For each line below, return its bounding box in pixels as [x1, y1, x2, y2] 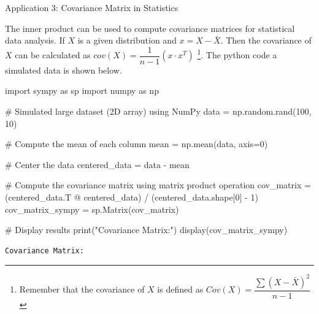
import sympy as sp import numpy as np [5, 84, 159, 97]
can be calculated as [15, 48, 91, 61]
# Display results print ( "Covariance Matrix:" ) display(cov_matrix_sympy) [5, 223, 288, 236]
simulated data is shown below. [5, 63, 122, 76]
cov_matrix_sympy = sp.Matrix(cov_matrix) [5, 202, 179, 215]
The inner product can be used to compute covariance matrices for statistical [5, 21, 295, 34]
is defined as [157, 283, 204, 296]
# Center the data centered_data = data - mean [5, 158, 190, 170]
